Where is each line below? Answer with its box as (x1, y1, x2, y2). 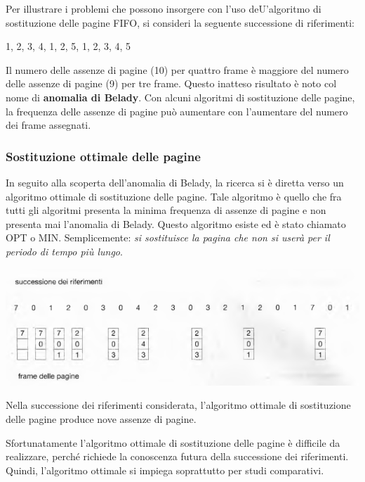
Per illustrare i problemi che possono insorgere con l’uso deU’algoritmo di (6, 1, 321, 15)
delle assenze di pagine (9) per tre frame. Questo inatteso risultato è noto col (6, 76, 337, 91)
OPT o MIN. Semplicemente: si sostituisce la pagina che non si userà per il (6, 230, 330, 245)
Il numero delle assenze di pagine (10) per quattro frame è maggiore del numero (6, 62, 349, 77)
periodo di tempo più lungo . (6, 243, 123, 258)
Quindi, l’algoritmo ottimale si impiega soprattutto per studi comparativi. (6, 462, 324, 477)
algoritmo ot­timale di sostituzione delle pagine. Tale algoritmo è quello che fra (6, 189, 342, 203)
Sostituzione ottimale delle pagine (6, 147, 201, 165)
